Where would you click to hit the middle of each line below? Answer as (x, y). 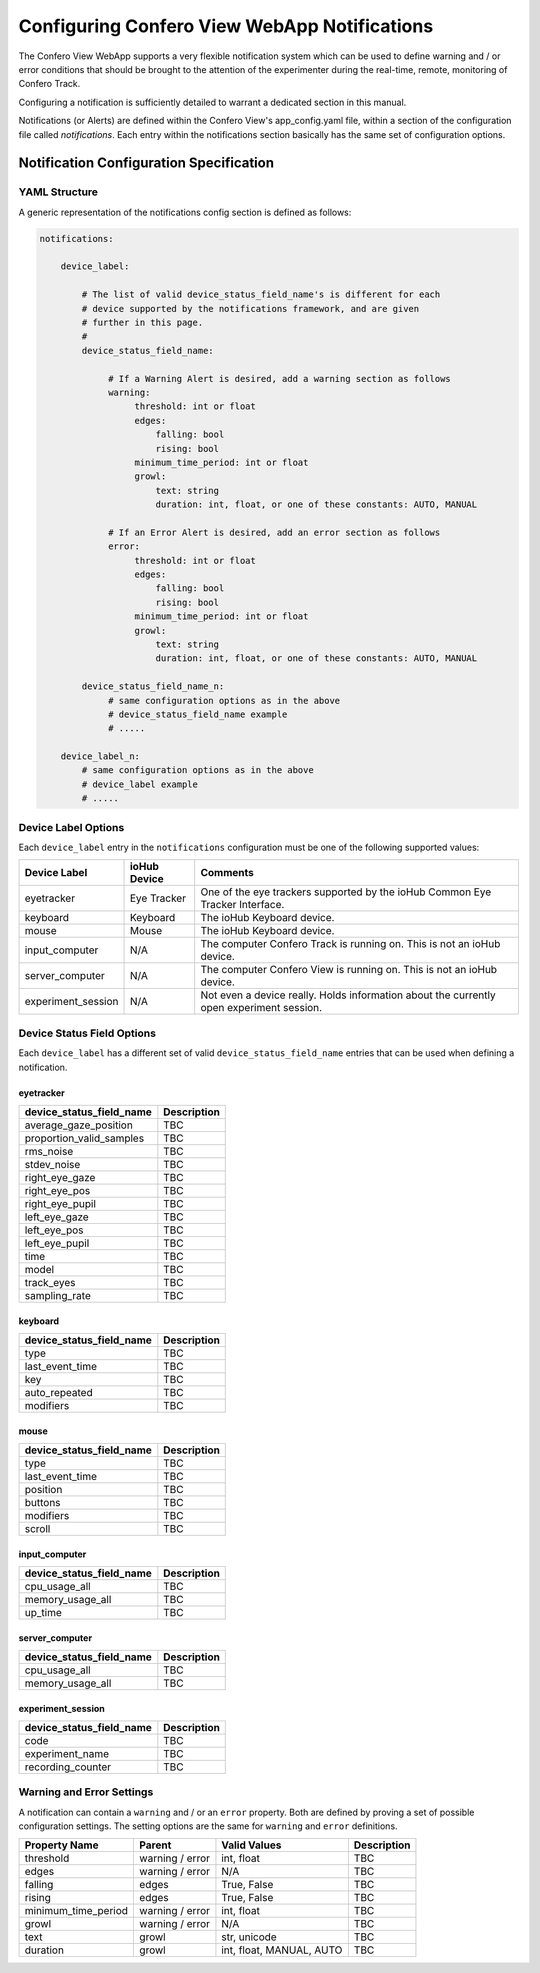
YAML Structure (58, 192)
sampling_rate (58, 1295)
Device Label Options (71, 827)
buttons (42, 1502)
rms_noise (49, 1151)
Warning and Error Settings (86, 1792)
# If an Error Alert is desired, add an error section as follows (274, 532)
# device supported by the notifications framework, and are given (250, 308)
